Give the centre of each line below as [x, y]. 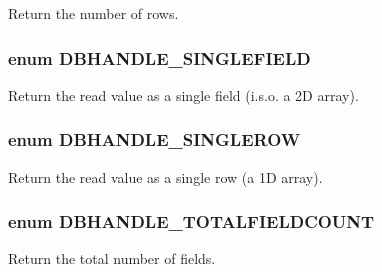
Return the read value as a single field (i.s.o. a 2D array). [183, 94]
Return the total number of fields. [112, 258]
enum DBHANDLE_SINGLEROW [154, 139]
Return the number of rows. [93, 13]
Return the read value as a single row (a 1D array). [165, 176]
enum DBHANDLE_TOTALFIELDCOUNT [191, 221]
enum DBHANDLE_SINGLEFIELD [159, 57]
